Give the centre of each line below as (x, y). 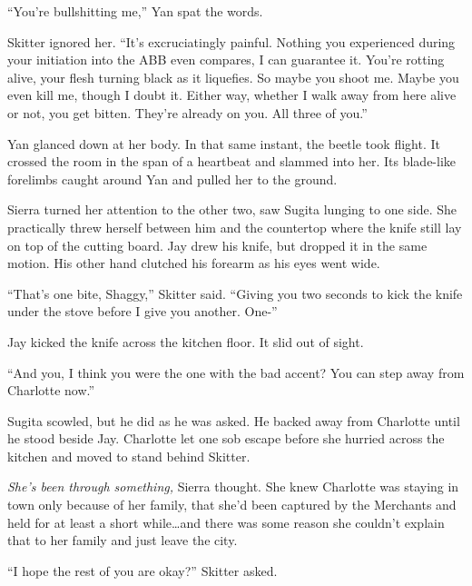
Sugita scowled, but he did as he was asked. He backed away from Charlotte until (234, 420)
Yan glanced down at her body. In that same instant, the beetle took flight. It (224, 143)
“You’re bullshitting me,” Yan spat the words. (135, 11)
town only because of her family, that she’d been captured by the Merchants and (232, 505)
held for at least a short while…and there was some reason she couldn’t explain (226, 522)
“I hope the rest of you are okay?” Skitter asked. (143, 570)
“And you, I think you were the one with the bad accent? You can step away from (236, 372)
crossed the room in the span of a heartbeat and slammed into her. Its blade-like (232, 161)
